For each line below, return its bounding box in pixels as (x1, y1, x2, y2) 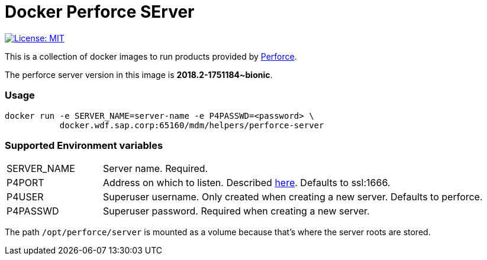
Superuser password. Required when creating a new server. (102, 205, 370, 217)
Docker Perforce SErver (5, 2, 195, 22)
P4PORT (7, 177, 44, 189)
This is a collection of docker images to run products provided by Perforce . (5, 51, 297, 61)
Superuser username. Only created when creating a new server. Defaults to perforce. (102, 191, 483, 203)
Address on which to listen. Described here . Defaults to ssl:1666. (102, 177, 391, 189)
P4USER (7, 191, 44, 203)
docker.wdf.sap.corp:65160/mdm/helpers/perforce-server (59, 120, 324, 130)
